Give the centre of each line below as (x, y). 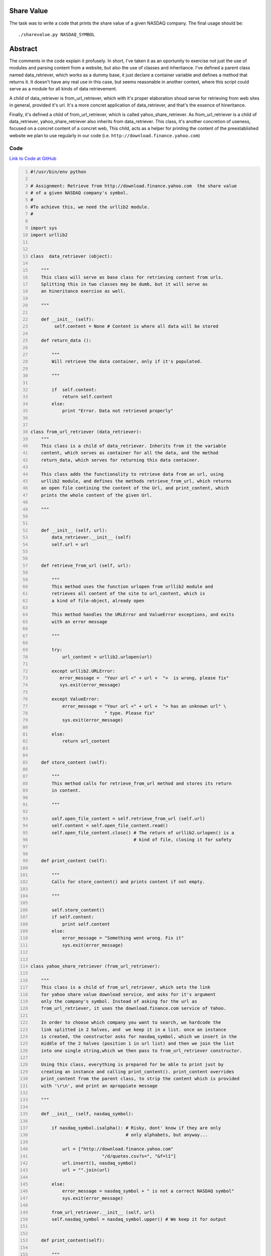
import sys (44, 228)
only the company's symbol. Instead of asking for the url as (119, 1001)
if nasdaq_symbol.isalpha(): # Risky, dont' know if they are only (136, 1128)
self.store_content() (78, 910)
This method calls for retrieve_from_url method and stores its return (142, 783)
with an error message (79, 621)
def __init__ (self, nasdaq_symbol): (87, 1114)
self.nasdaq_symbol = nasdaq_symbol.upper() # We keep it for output (139, 1219)
